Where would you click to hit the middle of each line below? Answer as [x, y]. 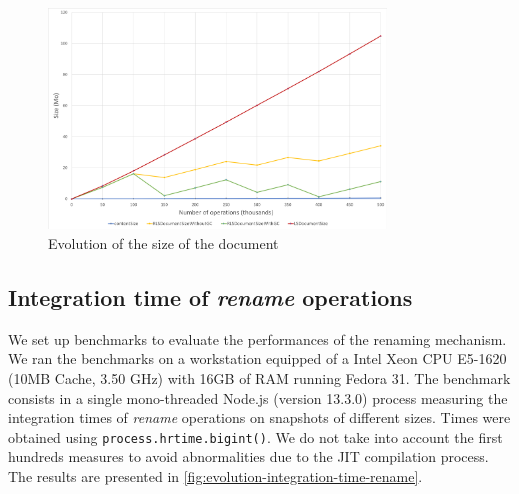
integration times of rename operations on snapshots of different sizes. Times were [259, 417]
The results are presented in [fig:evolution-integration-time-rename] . [215, 476]
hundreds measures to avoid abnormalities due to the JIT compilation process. [248, 456]
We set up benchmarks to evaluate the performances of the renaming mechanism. [257, 338]
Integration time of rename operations [210, 297]
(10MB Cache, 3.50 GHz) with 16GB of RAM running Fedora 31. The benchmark [259, 378]
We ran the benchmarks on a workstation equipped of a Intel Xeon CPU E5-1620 [257, 358]
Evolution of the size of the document [163, 243]
